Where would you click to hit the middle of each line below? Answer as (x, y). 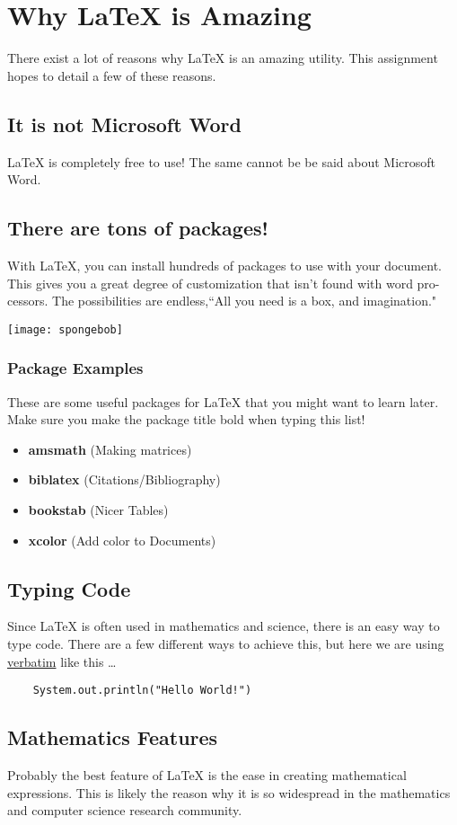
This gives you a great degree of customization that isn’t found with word (210, 283)
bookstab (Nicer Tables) (98, 509)
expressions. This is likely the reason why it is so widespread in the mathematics (229, 792)
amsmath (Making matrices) (110, 449)
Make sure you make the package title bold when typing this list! (186, 419)
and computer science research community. (125, 810)
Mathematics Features (113, 737)
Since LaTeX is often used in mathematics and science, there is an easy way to (224, 626)
